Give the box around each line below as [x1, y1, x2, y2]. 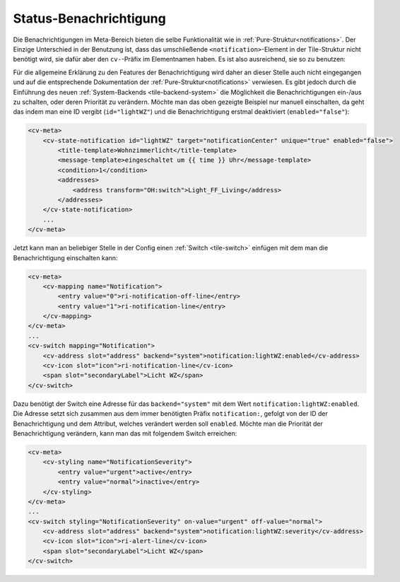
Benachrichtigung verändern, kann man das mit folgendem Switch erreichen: [13, 429, 237, 438]
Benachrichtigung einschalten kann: [13, 253, 118, 262]
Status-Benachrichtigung [13, 11, 166, 26]
